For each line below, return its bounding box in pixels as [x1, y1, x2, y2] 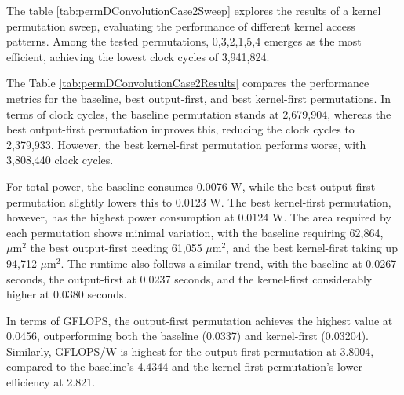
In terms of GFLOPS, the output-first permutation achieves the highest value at [6, 312, 393, 328]
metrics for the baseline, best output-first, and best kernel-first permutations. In [6, 90, 391, 106]
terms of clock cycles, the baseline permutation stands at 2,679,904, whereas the [6, 105, 391, 122]
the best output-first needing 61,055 [30, 240, 202, 256]
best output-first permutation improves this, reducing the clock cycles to [6, 121, 355, 137]
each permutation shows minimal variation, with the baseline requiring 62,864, [6, 224, 384, 240]
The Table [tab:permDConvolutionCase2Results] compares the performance [6, 75, 369, 91]
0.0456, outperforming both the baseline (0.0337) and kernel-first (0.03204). [6, 327, 369, 344]
